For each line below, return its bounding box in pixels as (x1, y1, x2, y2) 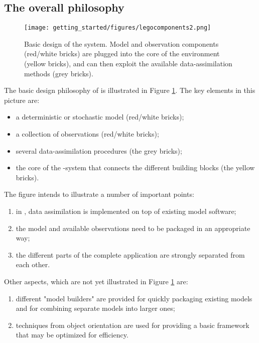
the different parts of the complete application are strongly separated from (16, 249, 245, 260)
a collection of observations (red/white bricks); (16, 129, 159, 139)
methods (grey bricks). (24, 68, 93, 78)
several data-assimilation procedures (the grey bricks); (16, 145, 182, 156)
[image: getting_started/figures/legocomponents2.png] (24, 24, 211, 32)
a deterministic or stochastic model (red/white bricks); (16, 111, 184, 122)
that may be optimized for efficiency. (16, 329, 128, 340)
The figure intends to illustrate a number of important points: (4, 189, 194, 199)
